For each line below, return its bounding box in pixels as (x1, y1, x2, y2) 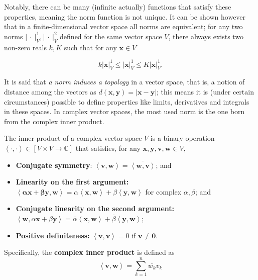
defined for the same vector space (60, 31, 162, 41)
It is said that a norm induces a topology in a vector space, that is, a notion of (4, 76, 245, 87)
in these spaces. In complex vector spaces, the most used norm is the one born (4, 106, 245, 117)
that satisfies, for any (75, 143, 141, 153)
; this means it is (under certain (157, 86, 254, 97)
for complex (145, 186, 182, 197)
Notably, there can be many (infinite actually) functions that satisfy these (4, 2, 231, 12)
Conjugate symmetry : (16, 159, 92, 170)
